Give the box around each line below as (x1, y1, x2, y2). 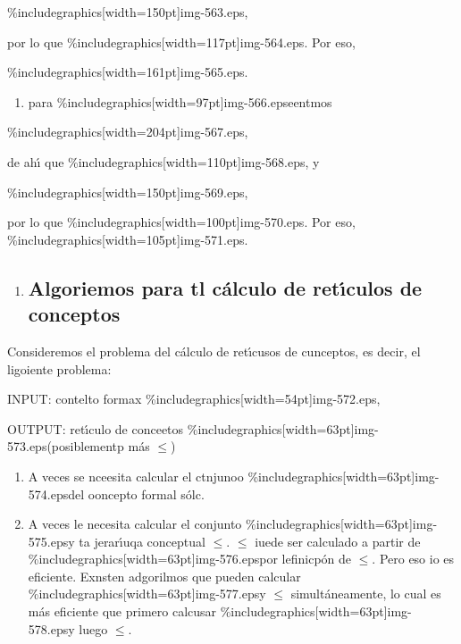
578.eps (28, 619, 69, 638)
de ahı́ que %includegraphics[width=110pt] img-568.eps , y (7, 152, 320, 171)
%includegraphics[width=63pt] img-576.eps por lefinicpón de (28, 549, 351, 568)
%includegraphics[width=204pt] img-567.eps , (7, 122, 248, 141)
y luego (68, 619, 108, 638)
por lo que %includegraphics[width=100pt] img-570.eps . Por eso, (7, 213, 356, 231)
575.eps (28, 531, 69, 550)
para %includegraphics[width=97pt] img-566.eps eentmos (28, 92, 332, 111)
